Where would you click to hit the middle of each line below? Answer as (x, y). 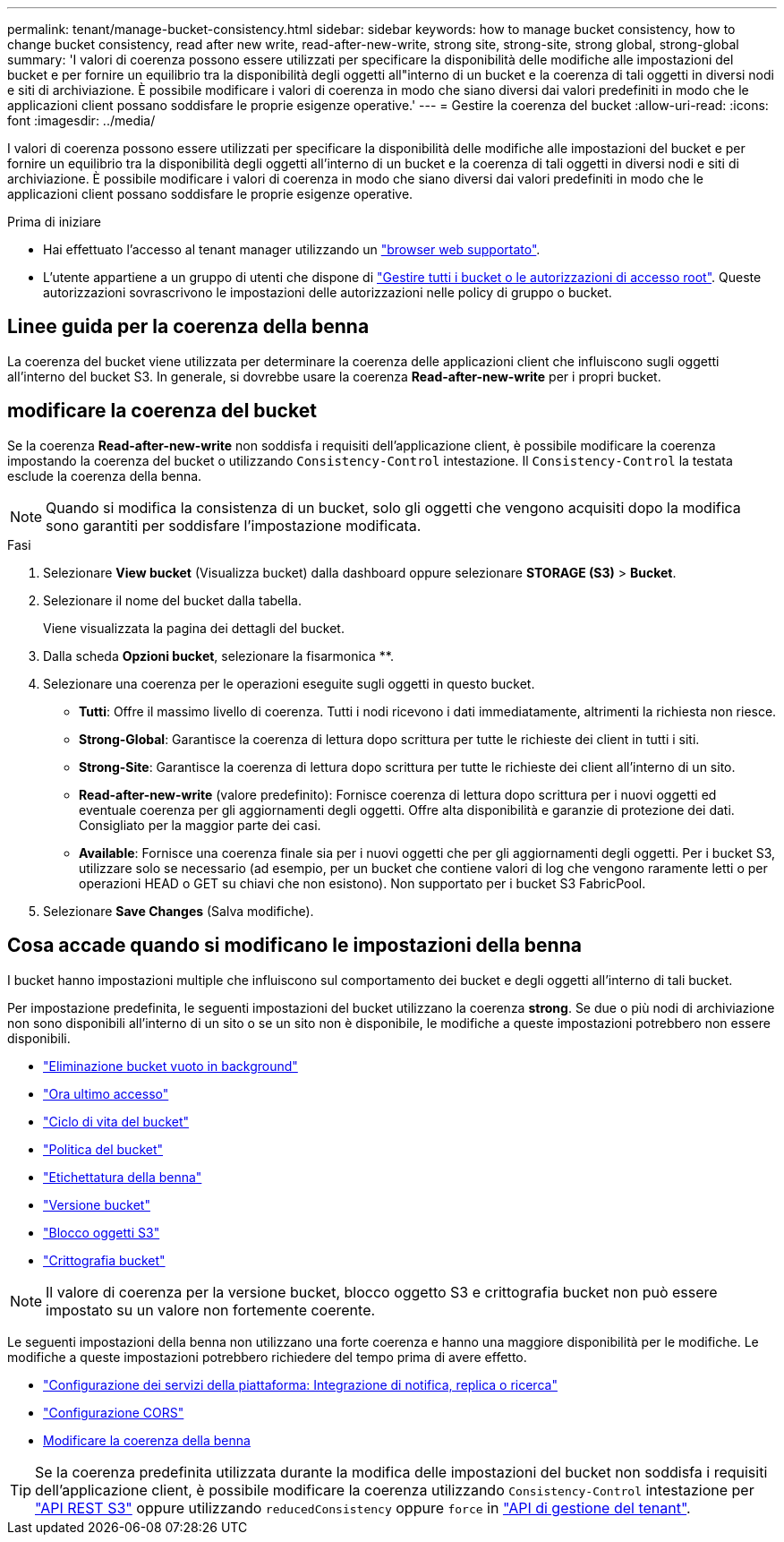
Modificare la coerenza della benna (147, 1440)
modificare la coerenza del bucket (162, 411)
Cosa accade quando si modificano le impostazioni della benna (294, 946)
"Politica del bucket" (103, 1149)
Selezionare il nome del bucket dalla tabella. (172, 600)
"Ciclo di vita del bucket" (116, 1121)
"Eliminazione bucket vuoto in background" (170, 1066)
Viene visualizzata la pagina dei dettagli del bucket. (194, 628)
